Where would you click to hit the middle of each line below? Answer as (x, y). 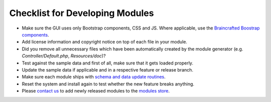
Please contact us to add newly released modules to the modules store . (96, 91)
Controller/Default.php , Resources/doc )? (64, 56)
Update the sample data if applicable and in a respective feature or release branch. (107, 69)
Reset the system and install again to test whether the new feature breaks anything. (108, 84)
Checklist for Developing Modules (82, 13)
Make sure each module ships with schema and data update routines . (94, 77)
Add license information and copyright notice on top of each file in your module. (105, 42)
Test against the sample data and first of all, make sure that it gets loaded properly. (107, 63)
